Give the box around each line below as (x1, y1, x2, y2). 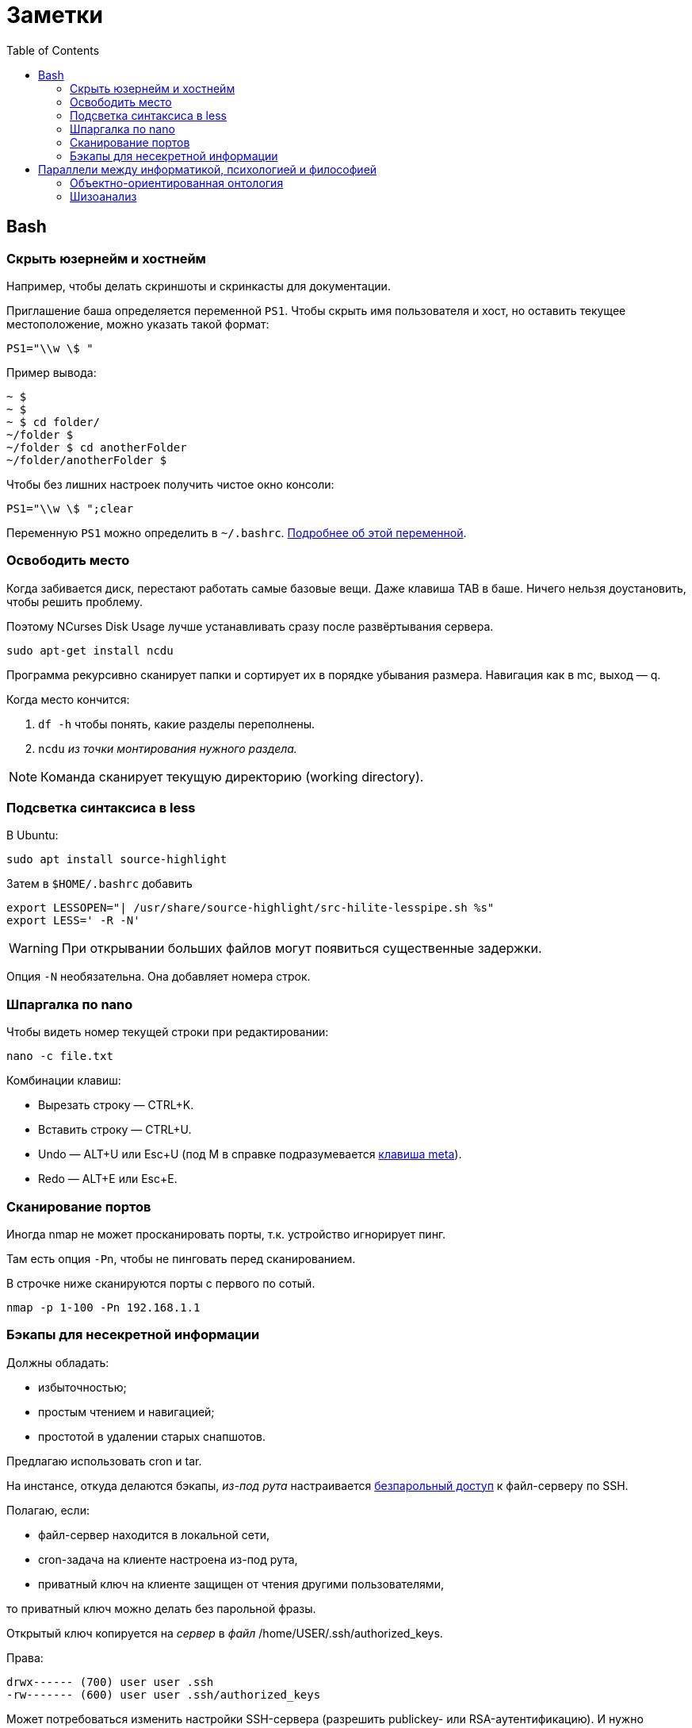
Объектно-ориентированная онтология (70, 175, 284, 190)
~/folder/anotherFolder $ (6, 453, 167, 467)
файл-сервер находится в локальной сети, (38, 1527, 270, 1542)
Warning (9, 940, 59, 957)
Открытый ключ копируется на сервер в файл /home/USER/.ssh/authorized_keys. (6, 1626, 443, 1640)
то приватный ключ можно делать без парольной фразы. (6, 1601, 316, 1615)
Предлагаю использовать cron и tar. (6, 1453, 202, 1468)
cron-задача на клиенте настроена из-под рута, (38, 1552, 298, 1566)
